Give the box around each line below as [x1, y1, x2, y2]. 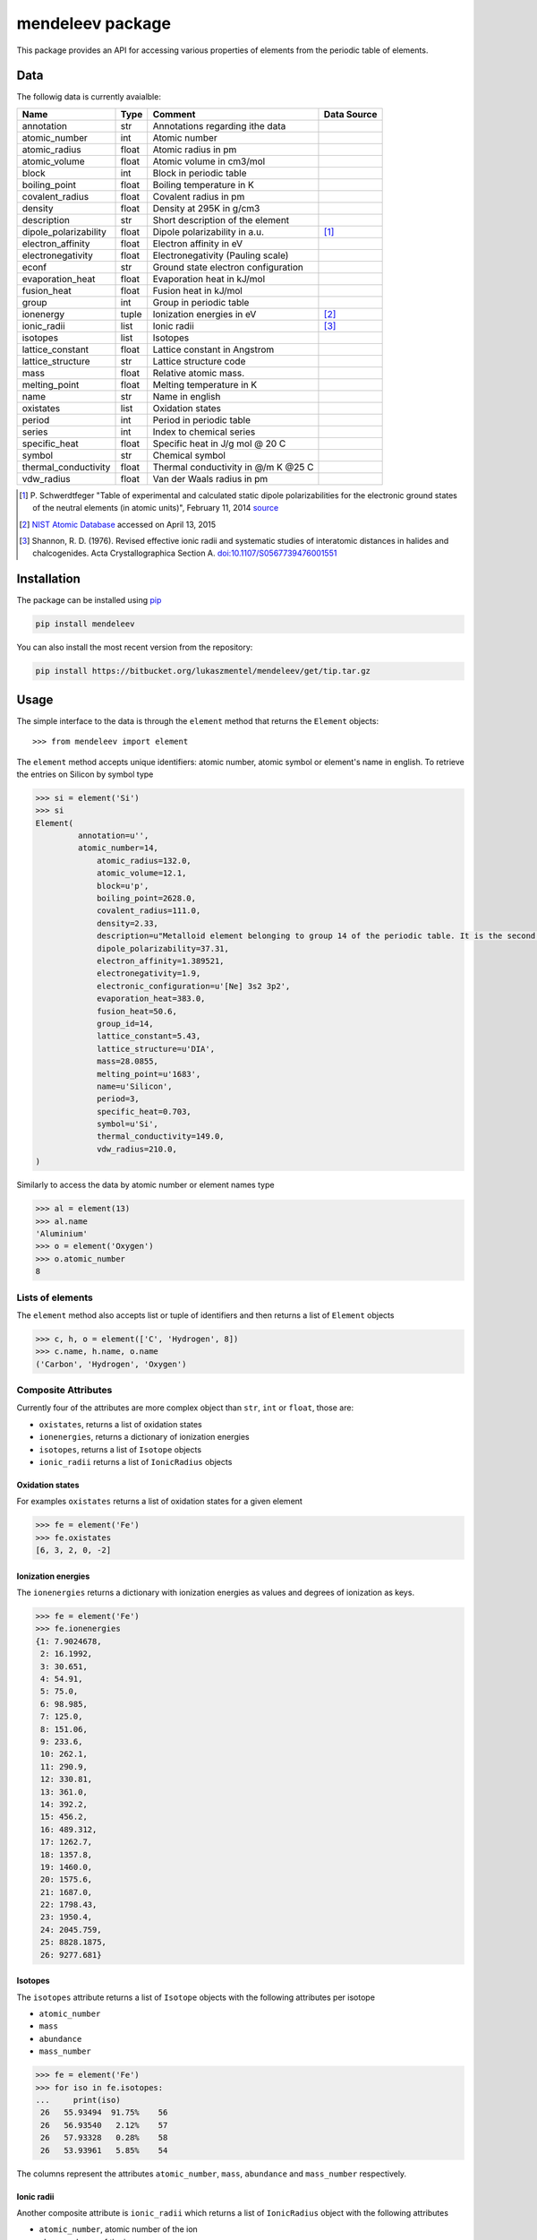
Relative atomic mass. [152, 366, 245, 379]
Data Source [323, 108, 378, 120]
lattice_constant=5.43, [97, 1031, 201, 1041]
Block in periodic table [152, 167, 247, 179]
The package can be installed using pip [16, 595, 162, 606]
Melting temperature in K [152, 378, 258, 391]
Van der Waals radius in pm [152, 472, 268, 485]
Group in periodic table [152, 296, 250, 308]
